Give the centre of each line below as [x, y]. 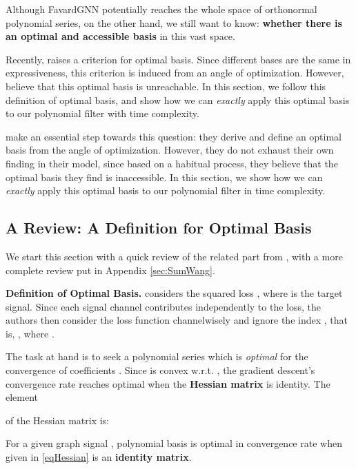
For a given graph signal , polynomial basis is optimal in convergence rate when [174, 443]
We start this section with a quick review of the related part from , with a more [174, 256]
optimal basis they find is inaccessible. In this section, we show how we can [164, 177]
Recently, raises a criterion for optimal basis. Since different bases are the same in [178, 59]
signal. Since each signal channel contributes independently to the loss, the [163, 306]
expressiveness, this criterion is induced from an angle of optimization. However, [175, 73]
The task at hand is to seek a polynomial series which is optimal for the [157, 356]
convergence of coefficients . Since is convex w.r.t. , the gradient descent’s [160, 370]
